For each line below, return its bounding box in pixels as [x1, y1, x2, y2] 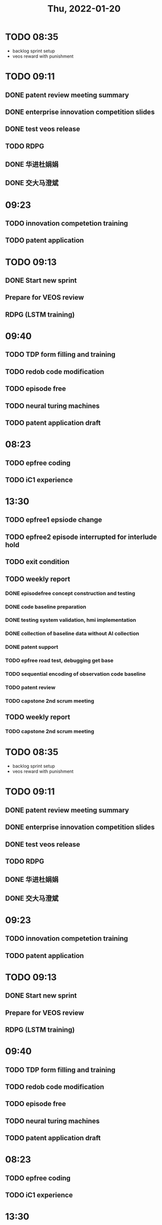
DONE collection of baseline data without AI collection [5, 630, 139, 637]
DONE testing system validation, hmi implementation [5, 617, 136, 624]
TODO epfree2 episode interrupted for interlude [5, 532, 157, 541]
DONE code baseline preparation [5, 603, 86, 610]
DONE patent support [5, 643, 58, 650]
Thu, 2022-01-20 [47, 3, 121, 15]
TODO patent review [5, 684, 56, 691]
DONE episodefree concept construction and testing [5, 590, 135, 597]
